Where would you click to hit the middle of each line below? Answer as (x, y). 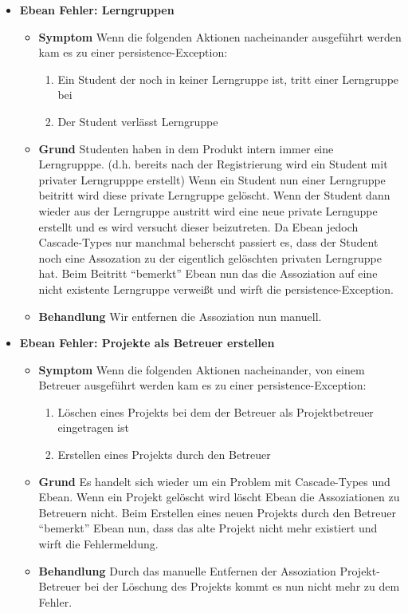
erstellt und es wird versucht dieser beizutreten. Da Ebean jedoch (198, 226)
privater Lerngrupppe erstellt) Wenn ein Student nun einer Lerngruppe (212, 179)
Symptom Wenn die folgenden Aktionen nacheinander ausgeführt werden (220, 36)
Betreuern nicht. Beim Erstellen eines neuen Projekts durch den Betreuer (217, 512)
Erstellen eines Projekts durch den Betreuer (164, 455)
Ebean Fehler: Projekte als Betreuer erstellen (147, 343)
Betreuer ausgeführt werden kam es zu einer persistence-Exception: (202, 385)
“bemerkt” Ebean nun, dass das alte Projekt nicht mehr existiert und (208, 528)
